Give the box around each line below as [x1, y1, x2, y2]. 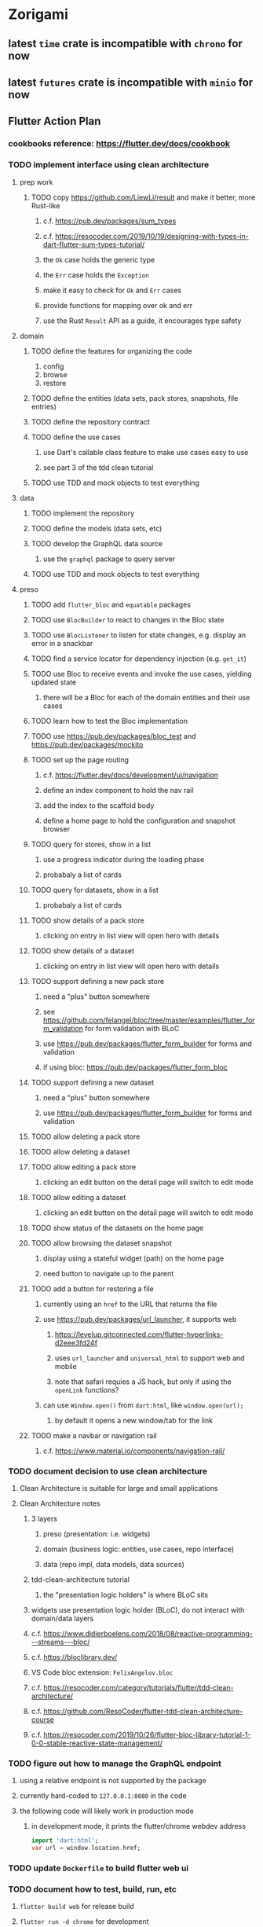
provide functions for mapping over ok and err [42, 300, 193, 310]
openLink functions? [54, 1385, 119, 1394]
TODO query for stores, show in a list [31, 839, 152, 849]
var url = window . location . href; [31, 1844, 141, 1852]
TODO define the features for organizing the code [31, 346, 192, 355]
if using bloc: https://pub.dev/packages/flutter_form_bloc [42, 1063, 228, 1072]
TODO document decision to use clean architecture [8, 1466, 208, 1477]
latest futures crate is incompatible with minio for [8, 75, 254, 89]
